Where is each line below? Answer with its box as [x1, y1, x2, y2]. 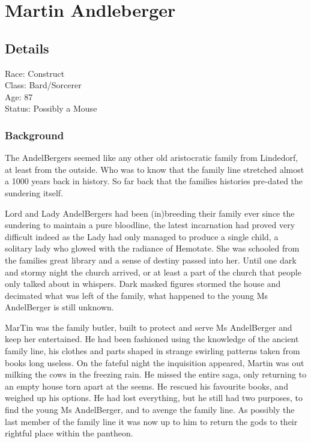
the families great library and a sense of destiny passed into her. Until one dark [5, 253, 297, 266]
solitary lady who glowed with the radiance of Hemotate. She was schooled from [5, 242, 300, 255]
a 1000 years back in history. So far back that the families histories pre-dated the [5, 175, 303, 187]
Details [5, 38, 49, 57]
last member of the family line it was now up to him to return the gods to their [5, 415, 298, 427]
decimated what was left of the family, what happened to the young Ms [5, 289, 268, 301]
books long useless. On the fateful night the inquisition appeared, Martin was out [5, 356, 304, 369]
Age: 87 [5, 90, 33, 103]
